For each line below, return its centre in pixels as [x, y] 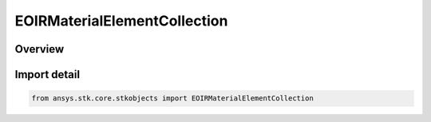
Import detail [47, 75]
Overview [40, 49]
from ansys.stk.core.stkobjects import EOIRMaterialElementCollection [173, 98]
